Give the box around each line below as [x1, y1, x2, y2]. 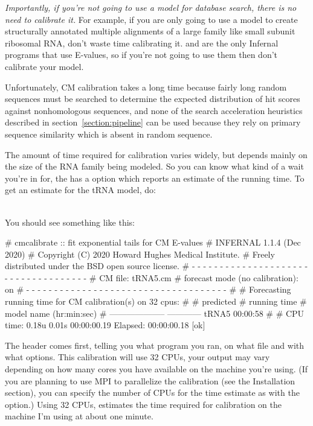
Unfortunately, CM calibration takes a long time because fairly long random [5, 80, 287, 93]
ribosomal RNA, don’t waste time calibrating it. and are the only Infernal [5, 36, 279, 49]
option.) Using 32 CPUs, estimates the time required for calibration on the [5, 398, 282, 410]
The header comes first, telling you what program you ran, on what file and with [5, 339, 305, 351]
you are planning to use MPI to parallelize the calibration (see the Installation [5, 374, 295, 387]
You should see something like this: [5, 215, 135, 228]
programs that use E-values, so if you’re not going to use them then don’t [5, 48, 278, 61]
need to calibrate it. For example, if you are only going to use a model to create [5, 13, 298, 25]
